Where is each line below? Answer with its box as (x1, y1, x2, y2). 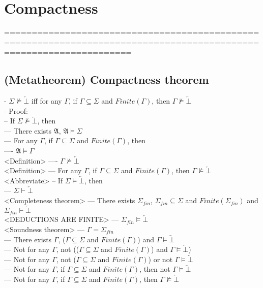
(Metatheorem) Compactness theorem (4, 72, 209, 87)
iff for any (31, 95, 62, 106)
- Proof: (4, 105, 28, 116)
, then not (139, 264, 170, 274)
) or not (148, 253, 173, 264)
